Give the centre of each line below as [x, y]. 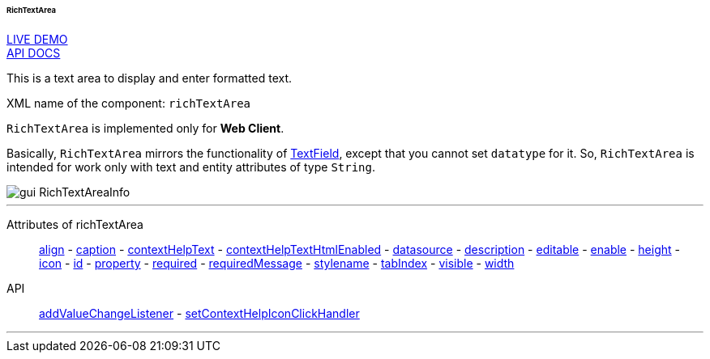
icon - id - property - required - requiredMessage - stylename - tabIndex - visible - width [277, 263]
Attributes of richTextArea [75, 224]
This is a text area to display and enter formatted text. [150, 78]
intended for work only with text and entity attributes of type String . [191, 167]
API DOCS [34, 53]
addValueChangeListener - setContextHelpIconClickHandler [199, 313]
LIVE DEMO [37, 39]
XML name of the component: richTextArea [129, 103]
